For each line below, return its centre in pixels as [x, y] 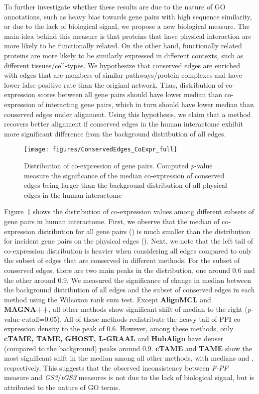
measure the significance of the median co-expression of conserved [124, 175]
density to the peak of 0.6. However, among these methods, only [135, 328]
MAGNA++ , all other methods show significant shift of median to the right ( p [128, 309]
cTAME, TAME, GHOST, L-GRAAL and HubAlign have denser [114, 338]
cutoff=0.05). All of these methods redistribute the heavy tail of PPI [127, 319]
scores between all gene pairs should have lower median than [130, 94]
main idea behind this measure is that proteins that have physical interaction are [128, 36]
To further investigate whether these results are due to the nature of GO [115, 6]
